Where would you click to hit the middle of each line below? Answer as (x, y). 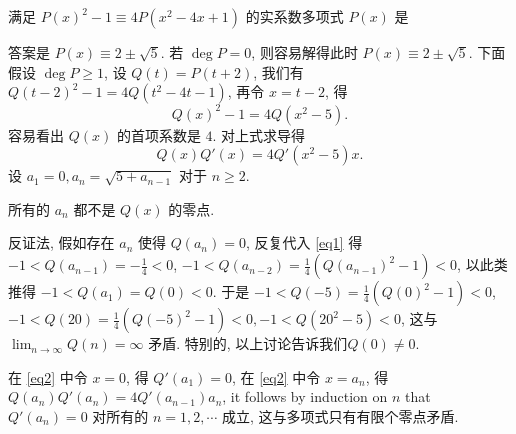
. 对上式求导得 (259, 134)
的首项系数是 (158, 134)
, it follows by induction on (305, 396)
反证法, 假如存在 (61, 242)
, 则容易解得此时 (304, 52)
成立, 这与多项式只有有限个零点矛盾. (340, 415)
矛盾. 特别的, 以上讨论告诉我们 (248, 343)
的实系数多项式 (294, 16)
